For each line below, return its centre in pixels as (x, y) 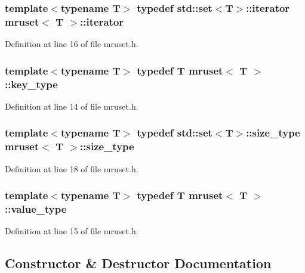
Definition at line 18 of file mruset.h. (72, 168)
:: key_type (31, 84)
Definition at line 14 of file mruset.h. (72, 106)
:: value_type (36, 209)
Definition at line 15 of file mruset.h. (72, 231)
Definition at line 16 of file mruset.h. (72, 44)
